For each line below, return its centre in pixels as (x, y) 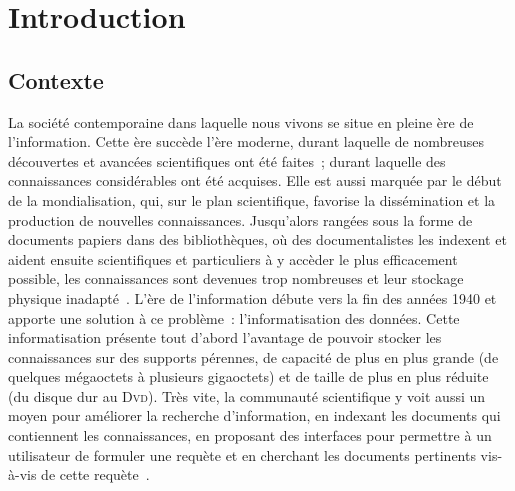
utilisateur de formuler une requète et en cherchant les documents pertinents (242, 454)
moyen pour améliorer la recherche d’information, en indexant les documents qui (254, 415)
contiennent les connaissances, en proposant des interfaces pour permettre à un (250, 435)
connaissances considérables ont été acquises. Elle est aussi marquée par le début (255, 180)
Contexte (56, 79)
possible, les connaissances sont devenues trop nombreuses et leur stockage (236, 278)
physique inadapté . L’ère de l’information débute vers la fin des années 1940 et (252, 297)
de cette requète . (95, 474)
